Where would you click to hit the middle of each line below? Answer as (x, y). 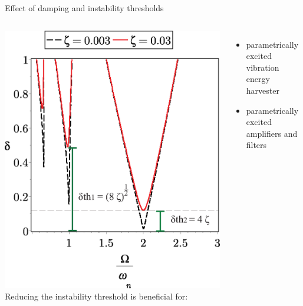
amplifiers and (272, 133)
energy (258, 79)
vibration (263, 67)
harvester (263, 90)
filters (256, 145)
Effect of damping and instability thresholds (84, 8)
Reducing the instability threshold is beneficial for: (96, 296)
